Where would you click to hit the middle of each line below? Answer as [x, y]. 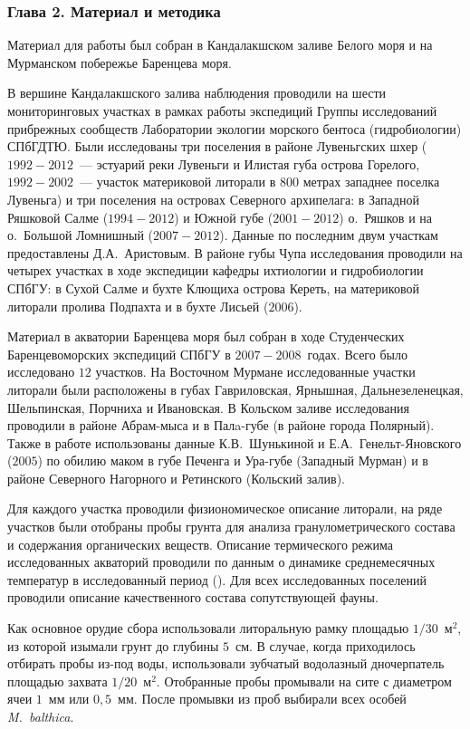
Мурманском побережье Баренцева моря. [120, 62]
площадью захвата [58, 681]
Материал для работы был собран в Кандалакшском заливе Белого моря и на [220, 45]
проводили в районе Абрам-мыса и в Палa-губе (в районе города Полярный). [221, 425]
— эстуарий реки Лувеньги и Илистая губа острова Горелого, [250, 163]
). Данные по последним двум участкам [329, 235]
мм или [69, 699]
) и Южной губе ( [224, 217]
